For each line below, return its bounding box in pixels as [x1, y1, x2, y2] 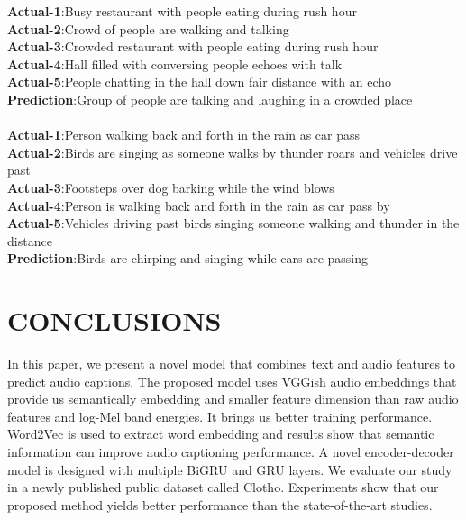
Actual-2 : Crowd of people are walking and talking [7, 19, 289, 38]
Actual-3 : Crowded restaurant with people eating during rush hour [7, 37, 379, 56]
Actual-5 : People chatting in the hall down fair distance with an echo [7, 72, 392, 91]
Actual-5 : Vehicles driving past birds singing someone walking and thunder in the [7, 214, 460, 233]
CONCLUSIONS [7, 302, 222, 339]
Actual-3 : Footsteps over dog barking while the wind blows [7, 178, 334, 196]
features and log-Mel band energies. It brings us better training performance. [7, 406, 433, 425]
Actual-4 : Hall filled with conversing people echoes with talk [7, 54, 343, 73]
